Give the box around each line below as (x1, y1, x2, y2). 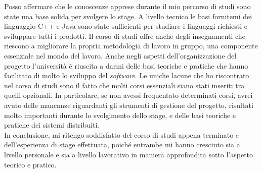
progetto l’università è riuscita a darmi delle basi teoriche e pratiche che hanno (4, 60, 248, 71)
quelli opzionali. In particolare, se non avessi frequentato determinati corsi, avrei (4, 90, 253, 100)
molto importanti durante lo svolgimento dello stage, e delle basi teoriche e (4, 109, 236, 120)
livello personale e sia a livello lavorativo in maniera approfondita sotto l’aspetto (4, 149, 253, 159)
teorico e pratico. (4, 159, 57, 169)
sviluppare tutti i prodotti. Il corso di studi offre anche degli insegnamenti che (4, 30, 245, 41)
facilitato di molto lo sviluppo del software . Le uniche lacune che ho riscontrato (4, 70, 249, 81)
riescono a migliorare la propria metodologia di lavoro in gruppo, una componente (4, 40, 258, 51)
